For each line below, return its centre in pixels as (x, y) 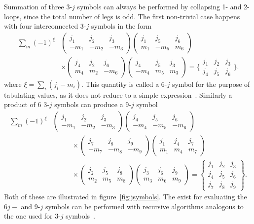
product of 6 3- (27, 104)
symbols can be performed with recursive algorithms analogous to (144, 206)
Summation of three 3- (38, 6)
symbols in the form (121, 26)
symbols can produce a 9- (93, 104)
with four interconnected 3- (45, 26)
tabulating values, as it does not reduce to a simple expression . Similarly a (118, 94)
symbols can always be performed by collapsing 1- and (159, 6)
